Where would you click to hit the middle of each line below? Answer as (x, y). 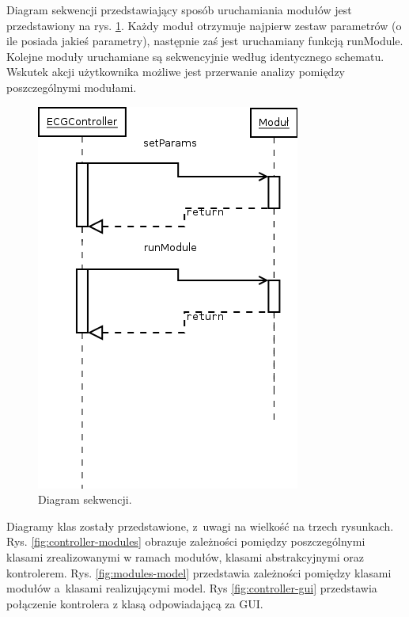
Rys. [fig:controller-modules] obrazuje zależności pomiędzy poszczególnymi (186, 541)
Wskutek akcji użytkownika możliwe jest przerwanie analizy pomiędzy (176, 72)
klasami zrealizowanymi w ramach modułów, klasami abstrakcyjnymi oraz (185, 556)
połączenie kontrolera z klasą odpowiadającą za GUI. (135, 603)
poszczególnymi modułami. (72, 87)
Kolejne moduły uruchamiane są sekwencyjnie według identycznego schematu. (195, 56)
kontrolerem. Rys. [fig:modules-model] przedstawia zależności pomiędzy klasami (199, 572)
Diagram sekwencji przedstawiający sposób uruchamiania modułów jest (179, 10)
